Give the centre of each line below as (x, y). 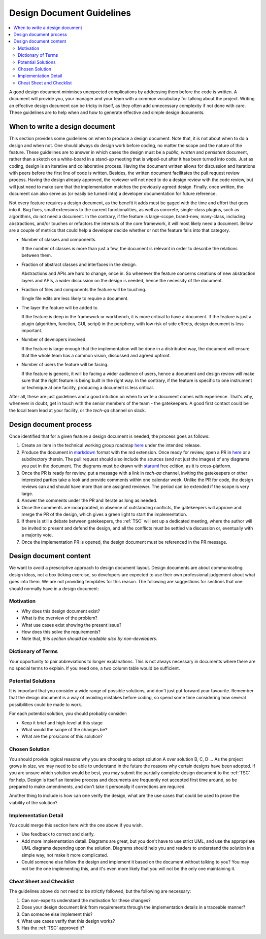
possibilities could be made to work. (46, 704)
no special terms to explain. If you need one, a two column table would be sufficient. (95, 668)
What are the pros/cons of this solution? (62, 736)
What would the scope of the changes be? (65, 729)
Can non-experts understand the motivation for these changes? (86, 900)
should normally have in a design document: (54, 588)
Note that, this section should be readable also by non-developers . (89, 639)
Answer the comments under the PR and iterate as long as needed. (89, 500)
